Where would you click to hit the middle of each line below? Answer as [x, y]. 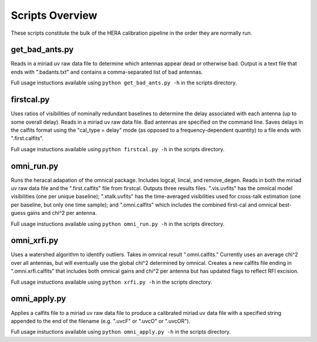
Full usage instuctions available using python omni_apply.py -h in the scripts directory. [121, 332]
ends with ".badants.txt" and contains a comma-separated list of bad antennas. [107, 72]
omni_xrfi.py [35, 240]
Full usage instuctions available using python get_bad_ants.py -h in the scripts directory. [124, 83]
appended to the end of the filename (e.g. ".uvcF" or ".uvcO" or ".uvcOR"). [101, 321]
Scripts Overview [54, 15]
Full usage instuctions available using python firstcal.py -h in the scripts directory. [118, 149]
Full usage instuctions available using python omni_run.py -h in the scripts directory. [118, 224]
